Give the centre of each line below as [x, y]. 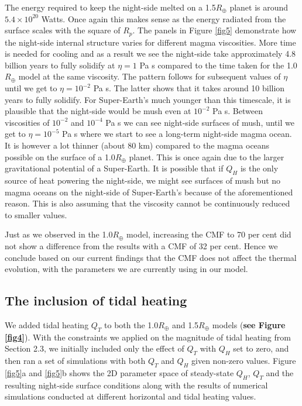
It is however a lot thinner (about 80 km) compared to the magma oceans [137, 145]
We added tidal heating [47, 324]
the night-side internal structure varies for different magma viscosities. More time [150, 42]
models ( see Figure [249, 324]
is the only [259, 168]
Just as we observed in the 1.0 [59, 234]
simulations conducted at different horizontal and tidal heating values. [131, 396]
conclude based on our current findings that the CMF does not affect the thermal [151, 257]
